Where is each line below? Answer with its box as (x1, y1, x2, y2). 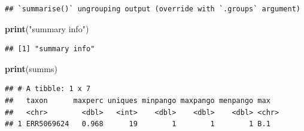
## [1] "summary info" (5, 45, 95, 54)
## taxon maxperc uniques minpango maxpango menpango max (5, 96, 270, 105)
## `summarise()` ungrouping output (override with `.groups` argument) (5, 5, 300, 13)
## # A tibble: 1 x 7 (5, 85, 91, 93)
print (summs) (5, 62, 57, 74)
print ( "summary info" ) (5, 22, 89, 35)
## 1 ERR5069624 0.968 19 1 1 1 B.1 (5, 120, 270, 129)
